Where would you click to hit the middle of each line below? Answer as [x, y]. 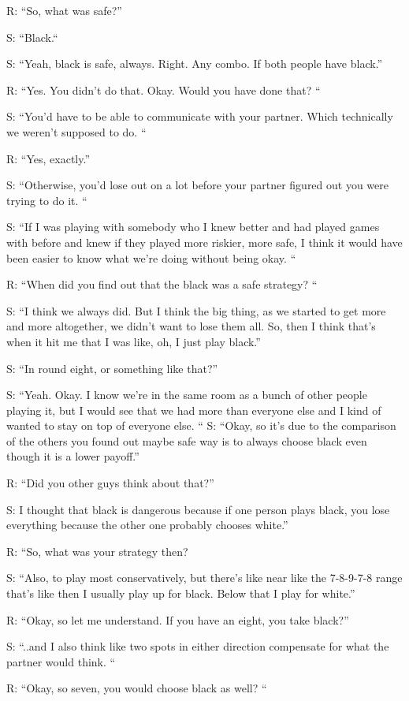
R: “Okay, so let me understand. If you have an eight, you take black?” [178, 619]
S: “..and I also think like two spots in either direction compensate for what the [198, 646]
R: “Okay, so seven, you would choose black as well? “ [137, 688]
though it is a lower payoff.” [73, 456]
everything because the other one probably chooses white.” [147, 525]
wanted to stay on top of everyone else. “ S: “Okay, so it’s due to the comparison [201, 425]
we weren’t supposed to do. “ [76, 131]
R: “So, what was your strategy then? [97, 551]
